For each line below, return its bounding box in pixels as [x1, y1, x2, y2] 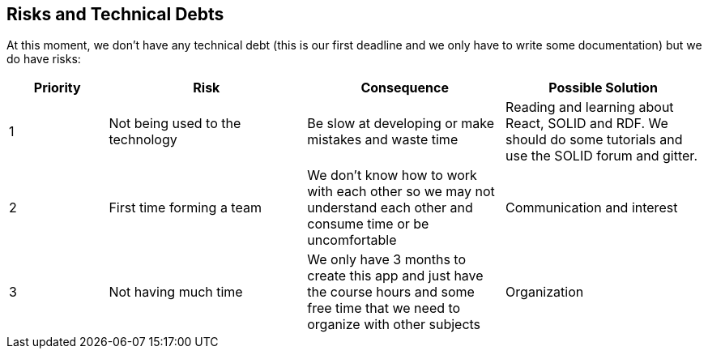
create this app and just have [307, 267, 484, 284]
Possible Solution [548, 79, 658, 96]
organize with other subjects [307, 316, 481, 333]
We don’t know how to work [307, 167, 477, 184]
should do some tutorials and [505, 131, 683, 148]
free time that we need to [307, 300, 461, 317]
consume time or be [307, 216, 429, 233]
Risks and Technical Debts [6, 4, 224, 24]
